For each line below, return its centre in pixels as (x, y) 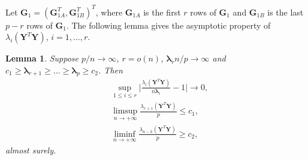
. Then (111, 70)
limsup (125, 111)
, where (109, 12)
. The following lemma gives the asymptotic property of (168, 25)
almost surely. (31, 150)
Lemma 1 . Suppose (42, 58)
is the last (286, 12)
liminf (125, 134)
